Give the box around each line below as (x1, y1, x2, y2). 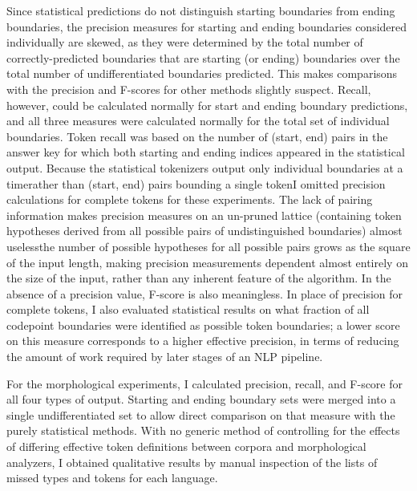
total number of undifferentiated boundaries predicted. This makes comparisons (6, 65, 398, 82)
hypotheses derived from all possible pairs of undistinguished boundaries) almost (6, 222, 403, 239)
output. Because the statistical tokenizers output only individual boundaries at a (6, 159, 403, 176)
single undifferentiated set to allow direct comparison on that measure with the (6, 406, 395, 423)
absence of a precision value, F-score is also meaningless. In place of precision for (6, 285, 403, 302)
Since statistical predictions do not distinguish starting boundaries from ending (6, 2, 395, 18)
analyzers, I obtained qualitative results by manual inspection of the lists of (6, 453, 378, 470)
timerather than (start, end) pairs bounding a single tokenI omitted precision (6, 175, 386, 192)
